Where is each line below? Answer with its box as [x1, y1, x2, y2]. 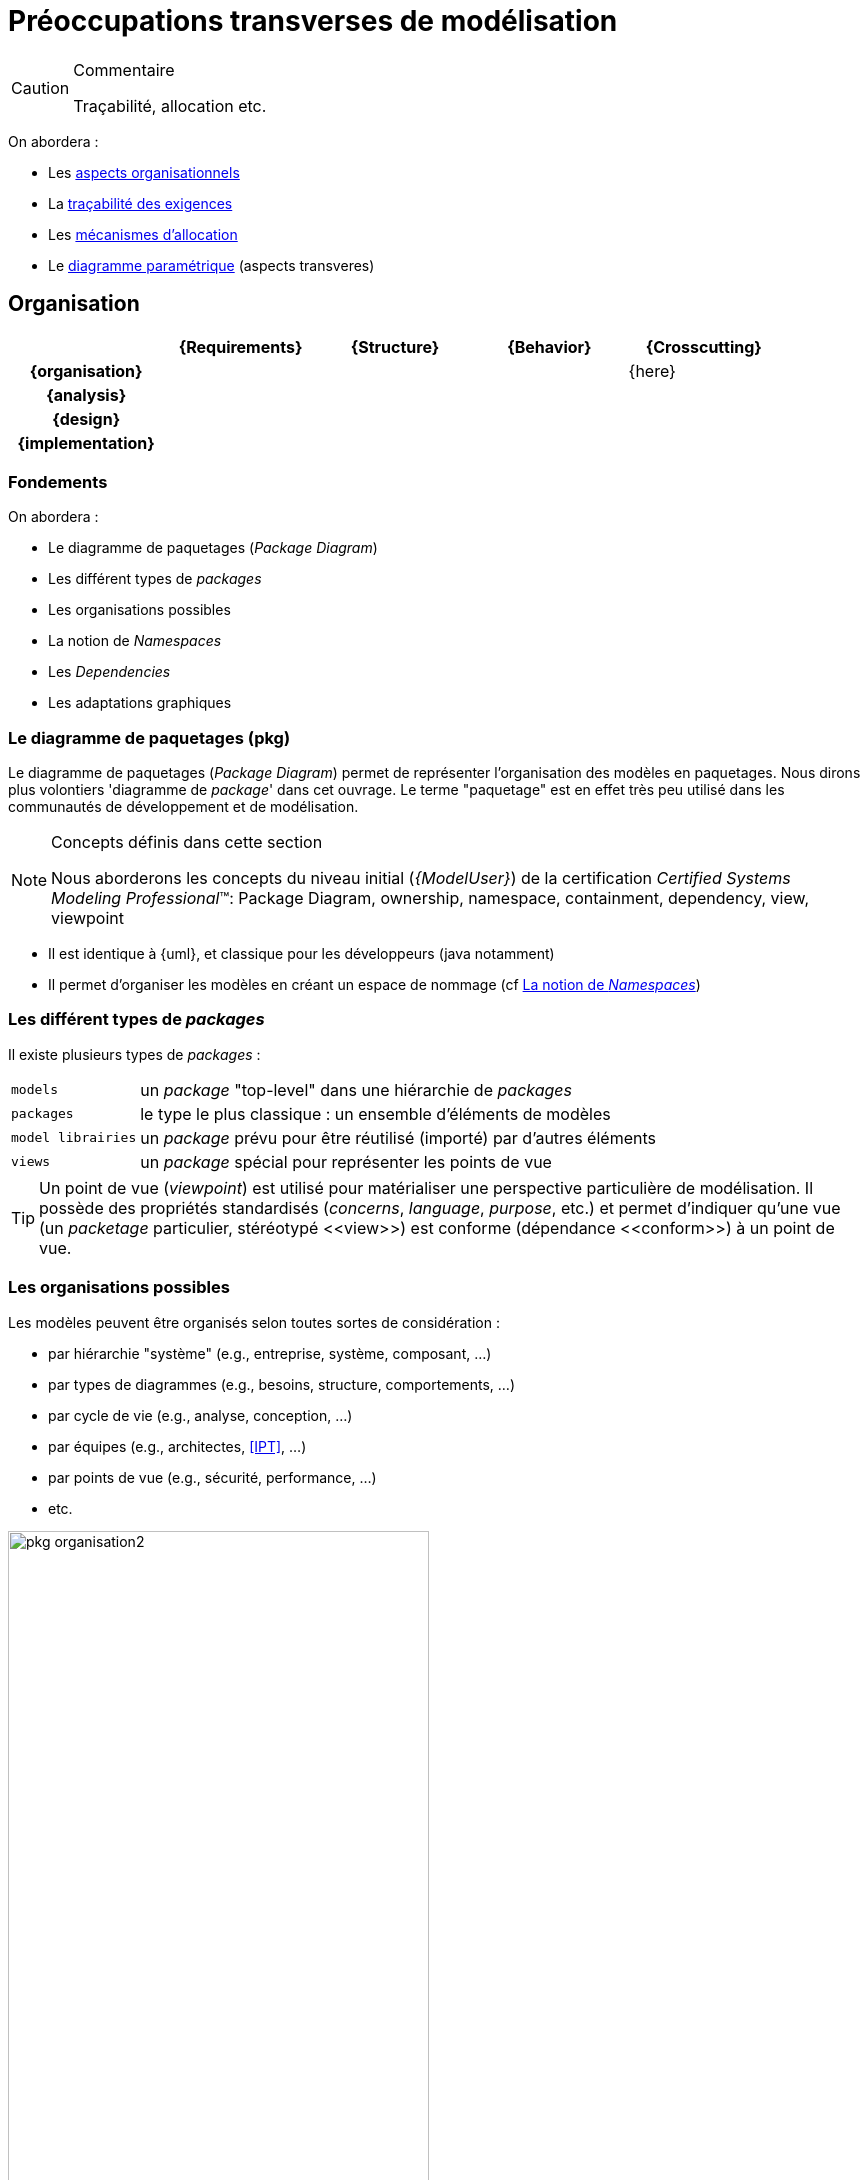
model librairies [11, 1130, 137, 1146]
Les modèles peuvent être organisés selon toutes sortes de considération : [8, 1313, 500, 1331]
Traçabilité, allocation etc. [73, 95, 267, 116]
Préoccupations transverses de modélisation [8, 4, 618, 38]
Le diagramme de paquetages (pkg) [8, 727, 291, 748]
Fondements [8, 471, 108, 492]
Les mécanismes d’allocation [48, 225, 238, 243]
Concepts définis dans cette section [51, 832, 323, 853]
